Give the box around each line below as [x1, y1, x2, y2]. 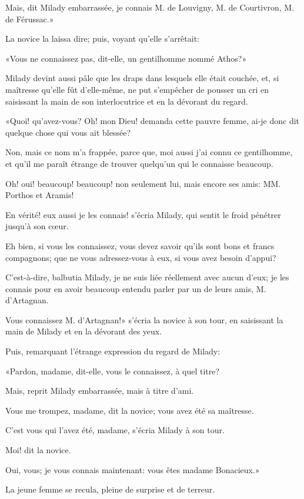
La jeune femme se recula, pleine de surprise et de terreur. [5, 483, 215, 495]
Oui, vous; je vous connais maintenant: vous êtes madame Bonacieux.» [5, 463, 260, 475]
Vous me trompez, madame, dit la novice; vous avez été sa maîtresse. [5, 404, 254, 416]
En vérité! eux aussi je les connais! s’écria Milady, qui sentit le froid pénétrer [5, 208, 281, 220]
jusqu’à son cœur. [5, 220, 69, 232]
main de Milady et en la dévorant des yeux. [5, 325, 162, 337]
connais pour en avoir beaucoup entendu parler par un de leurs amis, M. [5, 282, 266, 294]
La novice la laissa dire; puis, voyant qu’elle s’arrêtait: [5, 32, 200, 45]
